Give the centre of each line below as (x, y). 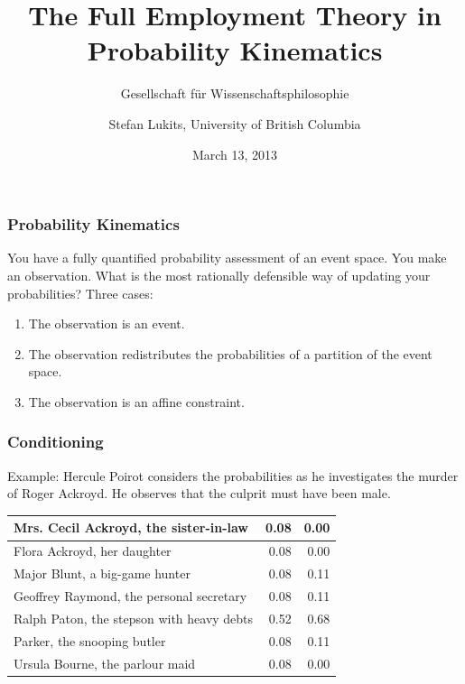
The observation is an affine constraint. (136, 401)
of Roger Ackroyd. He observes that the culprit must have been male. (199, 493)
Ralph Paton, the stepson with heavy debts (134, 618)
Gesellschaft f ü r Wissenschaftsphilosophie (235, 93)
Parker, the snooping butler (90, 640)
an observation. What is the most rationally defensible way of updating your (219, 275)
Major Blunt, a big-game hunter (102, 573)
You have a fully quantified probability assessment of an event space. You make (227, 258)
